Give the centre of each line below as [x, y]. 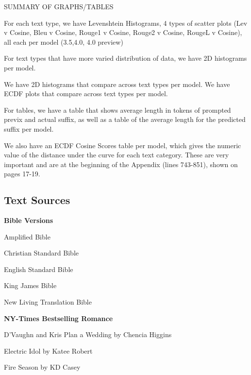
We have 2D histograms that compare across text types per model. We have [117, 84]
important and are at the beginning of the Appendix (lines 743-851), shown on [121, 164]
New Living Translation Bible [48, 302]
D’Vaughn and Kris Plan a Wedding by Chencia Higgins [88, 334]
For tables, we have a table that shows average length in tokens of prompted [117, 110]
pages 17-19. [22, 174]
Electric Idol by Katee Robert [48, 350]
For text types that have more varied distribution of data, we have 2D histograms [125, 58]
